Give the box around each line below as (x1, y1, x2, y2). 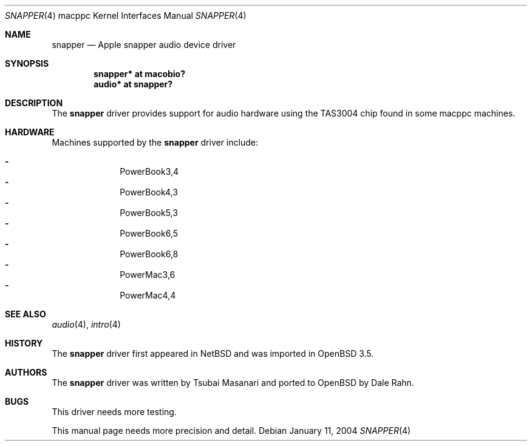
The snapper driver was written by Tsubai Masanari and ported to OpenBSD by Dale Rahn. (52, 377, 414, 388)
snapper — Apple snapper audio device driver (52, 39, 236, 50)
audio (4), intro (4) (52, 319, 121, 329)
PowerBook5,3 (120, 208, 178, 218)
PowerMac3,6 (120, 269, 176, 280)
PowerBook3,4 (120, 166, 179, 177)
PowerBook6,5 (120, 228, 179, 238)
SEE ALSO (5, 309, 46, 319)
